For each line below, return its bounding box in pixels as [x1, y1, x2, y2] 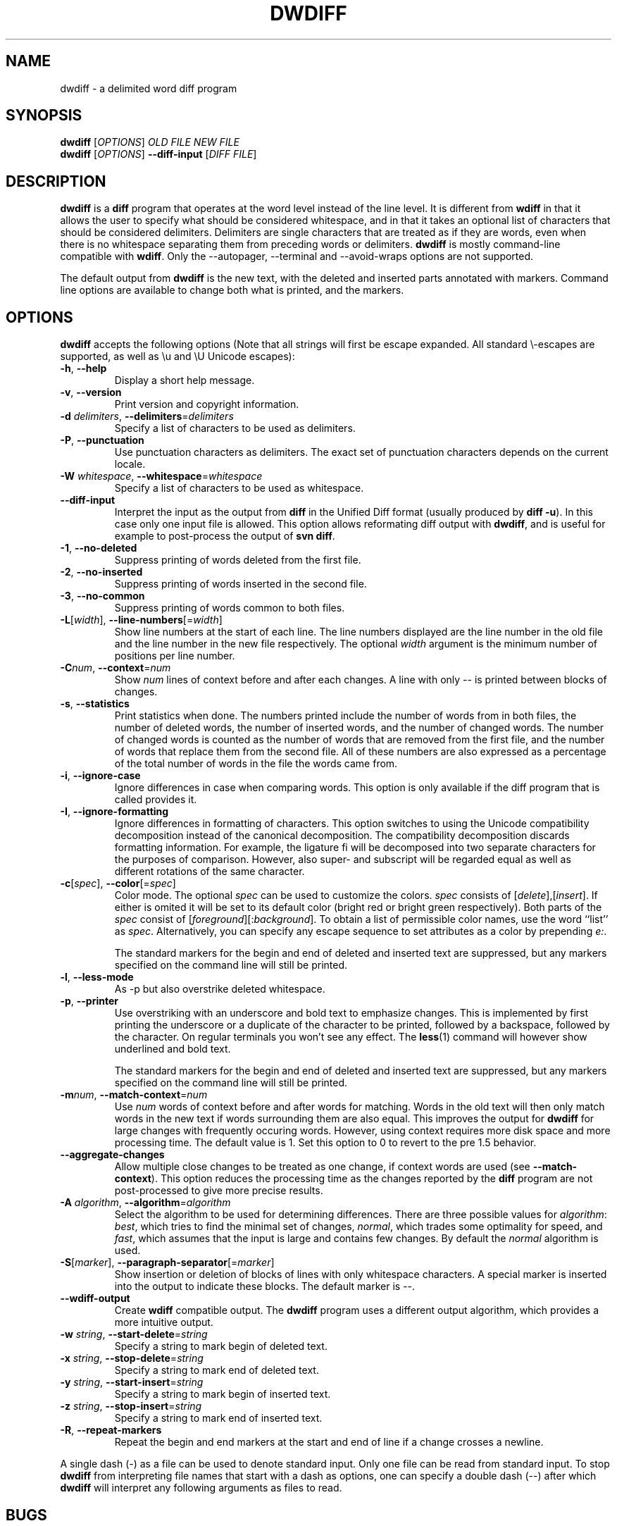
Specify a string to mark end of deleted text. [114, 1364, 319, 1377]
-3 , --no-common [60, 590, 145, 602]
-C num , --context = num [60, 662, 171, 674]
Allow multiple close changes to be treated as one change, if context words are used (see [114, 1160, 530, 1173]
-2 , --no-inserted [60, 566, 143, 578]
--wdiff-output [60, 1292, 130, 1305]
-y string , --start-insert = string [60, 1376, 204, 1389]
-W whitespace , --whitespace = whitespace [60, 470, 263, 483]
